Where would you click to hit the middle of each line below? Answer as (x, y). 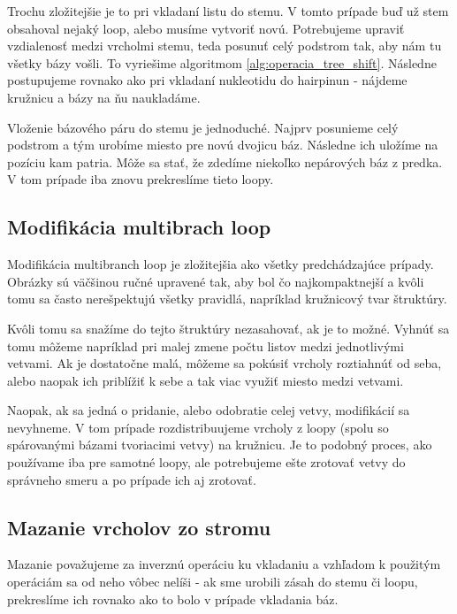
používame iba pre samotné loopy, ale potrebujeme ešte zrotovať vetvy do (206, 462)
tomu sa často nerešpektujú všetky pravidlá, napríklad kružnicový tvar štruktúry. (227, 299)
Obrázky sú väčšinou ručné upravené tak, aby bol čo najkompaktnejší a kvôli (216, 281)
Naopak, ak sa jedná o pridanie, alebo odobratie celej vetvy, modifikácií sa (209, 410)
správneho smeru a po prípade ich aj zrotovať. (132, 479)
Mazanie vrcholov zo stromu (139, 527)
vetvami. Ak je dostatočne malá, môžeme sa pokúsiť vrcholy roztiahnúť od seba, (225, 363)
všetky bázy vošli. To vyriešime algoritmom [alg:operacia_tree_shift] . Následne (222, 62)
